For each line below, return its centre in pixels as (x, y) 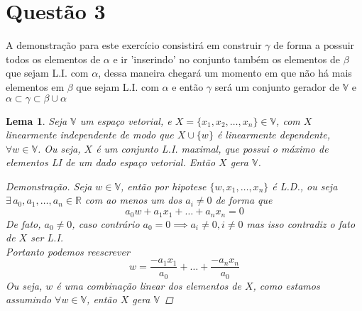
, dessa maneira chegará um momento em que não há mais (225, 73)
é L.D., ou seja (305, 186)
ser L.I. (47, 238)
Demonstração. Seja (49, 186)
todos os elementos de (53, 59)
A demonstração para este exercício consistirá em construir (134, 45)
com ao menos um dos (133, 200)
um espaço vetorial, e (126, 120)
